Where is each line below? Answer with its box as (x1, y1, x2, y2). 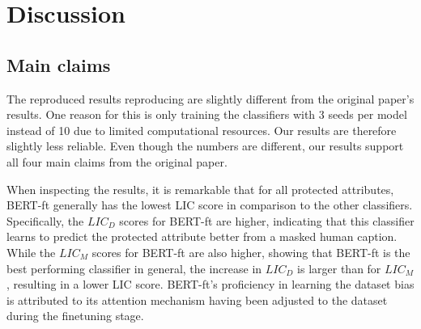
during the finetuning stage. (6, 307, 144, 324)
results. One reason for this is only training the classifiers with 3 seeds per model (6, 106, 407, 123)
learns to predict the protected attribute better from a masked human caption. (6, 228, 398, 245)
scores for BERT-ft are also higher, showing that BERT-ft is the (91, 243, 410, 260)
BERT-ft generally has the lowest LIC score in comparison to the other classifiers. (6, 196, 413, 213)
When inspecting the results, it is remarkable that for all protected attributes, (6, 180, 394, 197)
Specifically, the (6, 212, 84, 229)
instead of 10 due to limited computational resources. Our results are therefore (6, 121, 397, 138)
